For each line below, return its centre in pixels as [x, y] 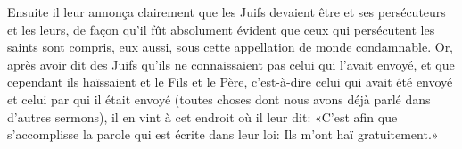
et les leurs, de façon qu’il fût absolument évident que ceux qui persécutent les [221, 29]
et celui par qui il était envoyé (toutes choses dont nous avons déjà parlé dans [219, 99]
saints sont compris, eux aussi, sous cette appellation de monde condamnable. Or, [231, 47]
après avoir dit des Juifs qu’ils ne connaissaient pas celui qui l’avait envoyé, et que [231, 64]
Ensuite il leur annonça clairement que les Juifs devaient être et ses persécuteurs [227, 12]
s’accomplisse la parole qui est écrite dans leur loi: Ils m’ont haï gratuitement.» [223, 134]
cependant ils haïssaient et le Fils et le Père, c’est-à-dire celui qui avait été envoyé [230, 82]
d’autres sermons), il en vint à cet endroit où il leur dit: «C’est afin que [202, 116]
